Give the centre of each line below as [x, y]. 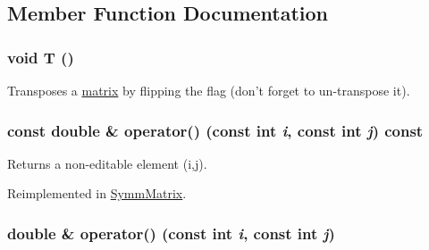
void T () [41, 57]
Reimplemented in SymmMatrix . [97, 193]
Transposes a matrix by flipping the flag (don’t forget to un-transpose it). [209, 90]
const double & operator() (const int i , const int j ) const [215, 130]
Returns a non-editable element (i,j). [107, 163]
